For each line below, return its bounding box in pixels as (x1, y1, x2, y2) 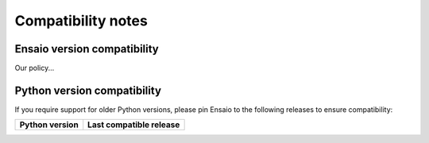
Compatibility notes (14, 12, 149, 29)
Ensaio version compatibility (14, 42, 159, 56)
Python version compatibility (14, 83, 162, 97)
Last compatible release (87, 119, 180, 130)
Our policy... (14, 64, 55, 73)
